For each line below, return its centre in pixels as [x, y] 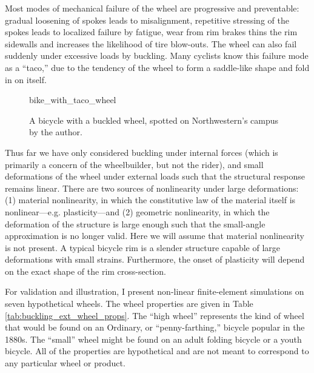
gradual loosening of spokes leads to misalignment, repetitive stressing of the [147, 20]
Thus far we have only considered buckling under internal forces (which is [142, 152]
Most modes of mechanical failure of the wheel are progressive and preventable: [152, 8]
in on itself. [26, 79]
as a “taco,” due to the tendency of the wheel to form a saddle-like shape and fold [157, 67]
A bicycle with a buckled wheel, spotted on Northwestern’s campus [154, 120]
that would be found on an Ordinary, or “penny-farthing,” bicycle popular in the [155, 327]
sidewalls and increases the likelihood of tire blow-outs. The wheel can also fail [151, 43]
